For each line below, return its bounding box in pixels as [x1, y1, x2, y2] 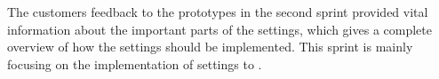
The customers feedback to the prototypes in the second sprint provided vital [7, 3, 428, 20]
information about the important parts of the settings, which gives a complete [7, 20, 432, 38]
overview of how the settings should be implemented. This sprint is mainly [7, 37, 413, 56]
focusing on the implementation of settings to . [7, 54, 262, 73]
